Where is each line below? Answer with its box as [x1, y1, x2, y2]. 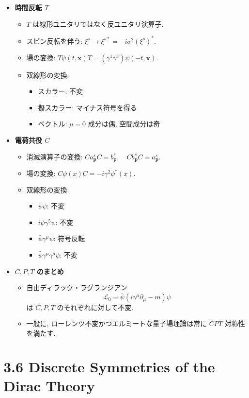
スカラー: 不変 [38, 86, 83, 96]
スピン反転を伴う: [26, 35, 83, 46]
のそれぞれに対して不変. [57, 302, 134, 312]
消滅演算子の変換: [26, 151, 83, 161]
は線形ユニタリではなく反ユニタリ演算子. [32, 18, 164, 29]
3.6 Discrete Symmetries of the [3, 356, 215, 376]
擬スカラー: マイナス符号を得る [38, 102, 137, 112]
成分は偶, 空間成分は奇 [88, 119, 160, 129]
